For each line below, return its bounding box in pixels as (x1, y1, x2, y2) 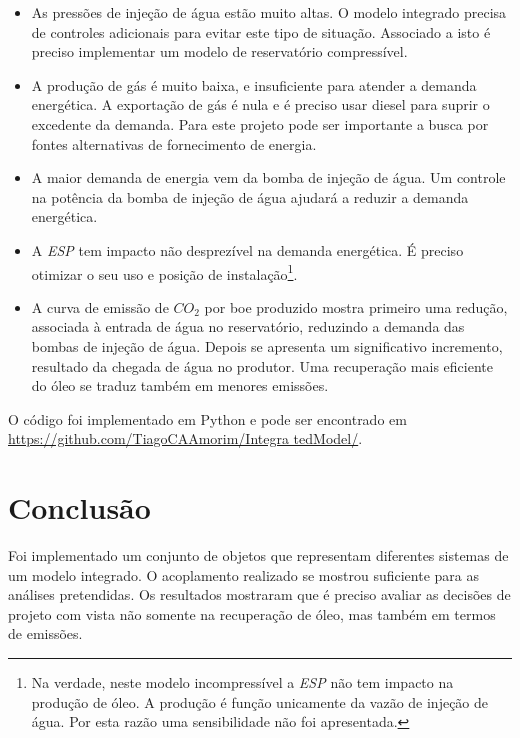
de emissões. (8, 623, 83, 644)
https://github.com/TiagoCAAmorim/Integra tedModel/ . (8, 428, 363, 449)
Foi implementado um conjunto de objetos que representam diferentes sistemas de (8, 545, 509, 566)
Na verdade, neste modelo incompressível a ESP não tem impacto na (31, 672, 454, 693)
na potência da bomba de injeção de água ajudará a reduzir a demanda (31, 186, 469, 207)
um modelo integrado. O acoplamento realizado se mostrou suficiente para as (8, 564, 479, 585)
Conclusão (8, 487, 151, 528)
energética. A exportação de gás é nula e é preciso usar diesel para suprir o (31, 94, 490, 115)
